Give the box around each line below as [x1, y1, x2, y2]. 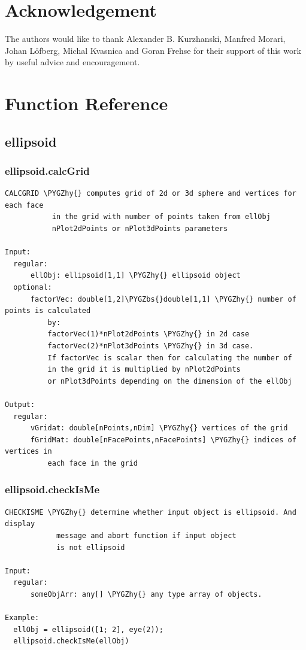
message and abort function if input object [56, 531, 237, 540]
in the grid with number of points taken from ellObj [51, 212, 271, 221]
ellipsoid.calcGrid [5, 163, 90, 178]
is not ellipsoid [56, 543, 125, 552]
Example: [5, 613, 40, 622]
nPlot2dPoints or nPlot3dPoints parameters [51, 224, 228, 233]
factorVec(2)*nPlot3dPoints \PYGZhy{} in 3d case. [47, 342, 254, 350]
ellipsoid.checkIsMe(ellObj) [13, 637, 129, 646]
